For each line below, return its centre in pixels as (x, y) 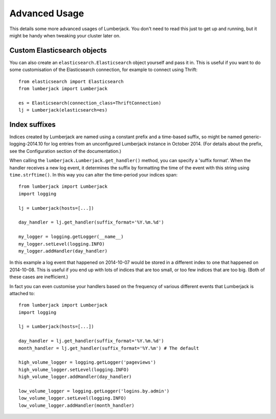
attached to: (22, 293)
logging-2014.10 (26, 144)
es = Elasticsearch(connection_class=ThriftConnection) (90, 103)
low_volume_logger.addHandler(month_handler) (77, 405)
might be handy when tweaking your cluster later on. (65, 35)
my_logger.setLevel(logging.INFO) (62, 244)
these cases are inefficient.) (39, 277)
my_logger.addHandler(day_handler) (63, 251)
